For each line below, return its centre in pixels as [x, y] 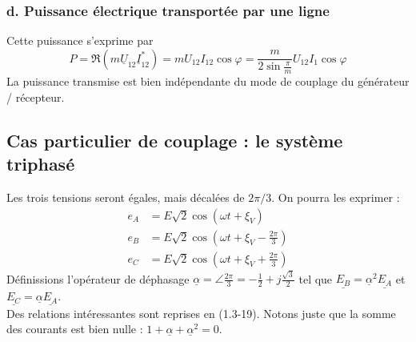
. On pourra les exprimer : [336, 197]
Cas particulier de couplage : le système [175, 140]
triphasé [41, 164]
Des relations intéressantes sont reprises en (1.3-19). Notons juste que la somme [201, 313]
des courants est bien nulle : [75, 329]
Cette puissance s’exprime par [80, 40]
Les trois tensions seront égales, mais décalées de [126, 197]
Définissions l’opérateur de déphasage [98, 278]
